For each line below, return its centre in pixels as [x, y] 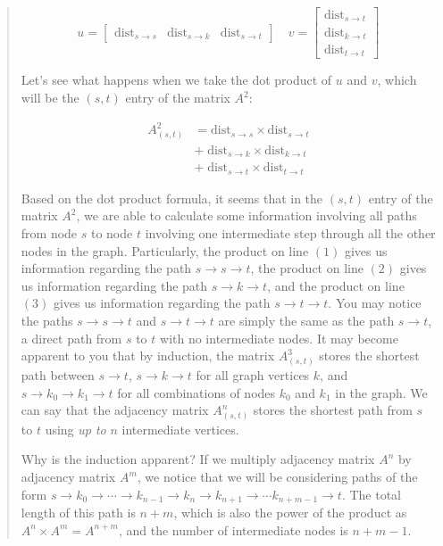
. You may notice [375, 303]
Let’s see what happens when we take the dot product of [176, 80]
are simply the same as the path [306, 321]
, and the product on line [336, 285]
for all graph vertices [253, 374]
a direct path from [71, 338]
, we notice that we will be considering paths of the [277, 477]
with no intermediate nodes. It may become [279, 338]
